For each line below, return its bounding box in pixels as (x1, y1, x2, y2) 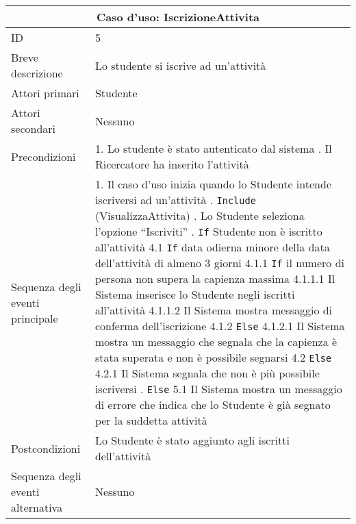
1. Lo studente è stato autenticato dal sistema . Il (94, 140, 332, 156)
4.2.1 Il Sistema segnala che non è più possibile (94, 365, 320, 381)
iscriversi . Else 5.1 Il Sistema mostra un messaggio (94, 381, 342, 397)
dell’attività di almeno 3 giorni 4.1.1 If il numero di (94, 255, 344, 271)
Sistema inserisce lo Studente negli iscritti (94, 286, 295, 302)
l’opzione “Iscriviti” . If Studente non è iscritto (94, 223, 322, 239)
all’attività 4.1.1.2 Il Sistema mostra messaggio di (94, 302, 333, 318)
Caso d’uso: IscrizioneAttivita (96, 9, 260, 25)
